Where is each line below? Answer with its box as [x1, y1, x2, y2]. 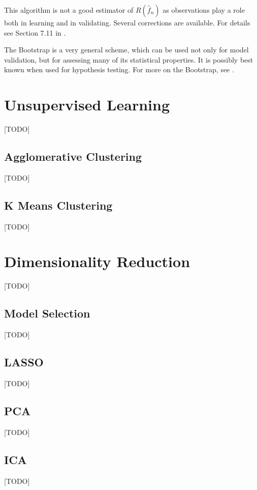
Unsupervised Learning [4, 94, 170, 115]
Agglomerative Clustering [4, 149, 142, 164]
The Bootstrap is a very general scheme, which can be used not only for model [4, 44, 249, 55]
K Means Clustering [4, 197, 113, 213]
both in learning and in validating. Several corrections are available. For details [4, 17, 250, 27]
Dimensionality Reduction [4, 251, 190, 272]
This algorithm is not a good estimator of [4, 5, 134, 15]
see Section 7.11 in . [4, 27, 66, 38]
